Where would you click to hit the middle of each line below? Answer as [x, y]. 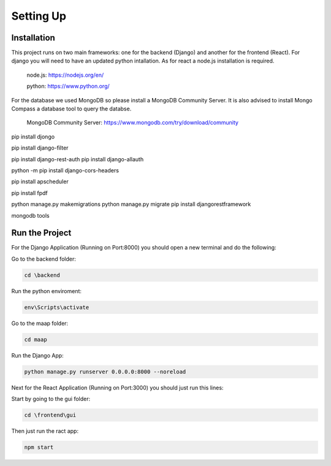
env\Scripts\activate [57, 307]
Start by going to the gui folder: [51, 399]
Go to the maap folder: [40, 323]
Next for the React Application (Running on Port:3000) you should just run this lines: [117, 388]
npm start [39, 447]
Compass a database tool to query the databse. [71, 109]
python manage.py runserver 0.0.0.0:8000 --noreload [105, 372]
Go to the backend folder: [44, 259]
